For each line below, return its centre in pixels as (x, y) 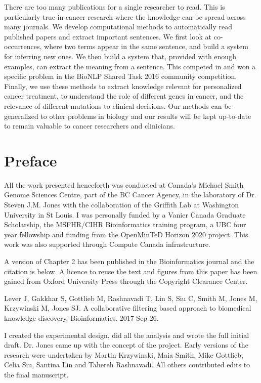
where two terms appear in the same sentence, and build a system (146, 46)
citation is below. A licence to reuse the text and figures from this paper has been (131, 271)
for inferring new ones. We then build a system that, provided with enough (120, 56)
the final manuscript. (36, 374)
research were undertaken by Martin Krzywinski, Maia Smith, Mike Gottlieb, (124, 354)
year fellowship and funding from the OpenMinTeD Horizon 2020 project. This (126, 234)
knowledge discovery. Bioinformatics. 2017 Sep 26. (81, 317)
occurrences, (23, 46)
